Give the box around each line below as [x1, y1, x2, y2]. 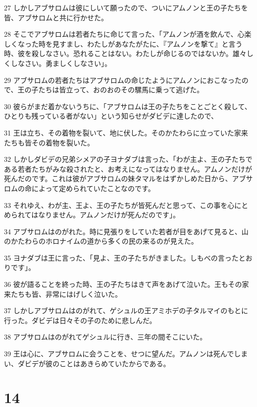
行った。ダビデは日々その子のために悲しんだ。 [4, 315, 156, 325]
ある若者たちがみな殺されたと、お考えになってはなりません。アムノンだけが [4, 163, 253, 174]
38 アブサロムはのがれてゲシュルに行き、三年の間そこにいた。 [4, 332, 207, 342]
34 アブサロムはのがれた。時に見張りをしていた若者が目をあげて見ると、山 [4, 226, 249, 236]
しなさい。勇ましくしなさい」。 [10, 58, 111, 68]
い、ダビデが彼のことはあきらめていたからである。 [4, 358, 170, 368]
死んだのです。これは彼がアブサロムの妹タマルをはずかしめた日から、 [4, 173, 232, 184]
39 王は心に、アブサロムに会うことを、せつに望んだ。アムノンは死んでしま [4, 348, 248, 359]
